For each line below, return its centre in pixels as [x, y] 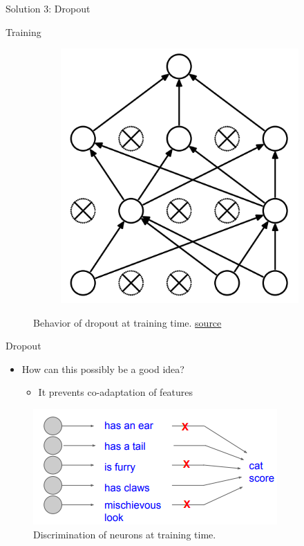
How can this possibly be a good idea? [103, 368]
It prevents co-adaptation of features [116, 392]
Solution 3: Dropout [48, 8]
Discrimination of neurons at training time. [125, 534]
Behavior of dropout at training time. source [127, 322]
